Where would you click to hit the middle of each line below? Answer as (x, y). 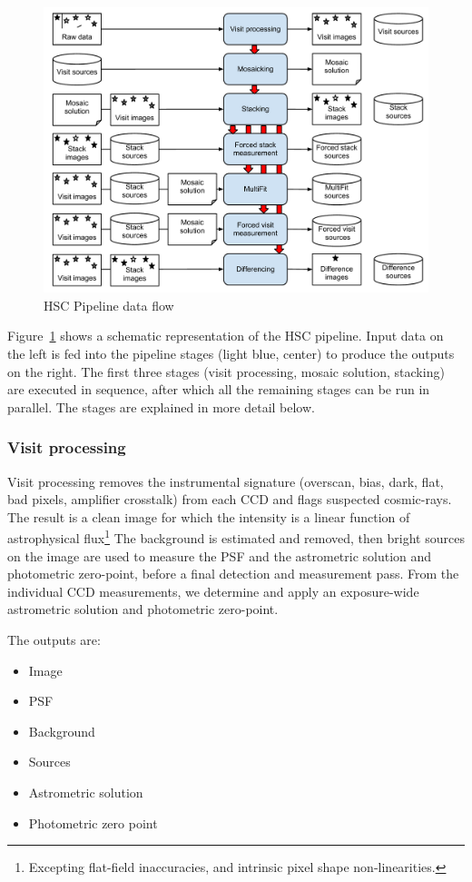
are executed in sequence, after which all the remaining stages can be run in (219, 389)
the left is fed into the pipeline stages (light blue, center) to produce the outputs (231, 353)
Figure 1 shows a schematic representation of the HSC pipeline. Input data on (226, 336)
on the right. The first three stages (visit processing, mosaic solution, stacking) (226, 371)
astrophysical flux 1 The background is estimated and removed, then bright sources (236, 536)
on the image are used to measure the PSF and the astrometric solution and (220, 555)
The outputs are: (54, 639)
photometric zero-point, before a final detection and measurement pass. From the (233, 574)
